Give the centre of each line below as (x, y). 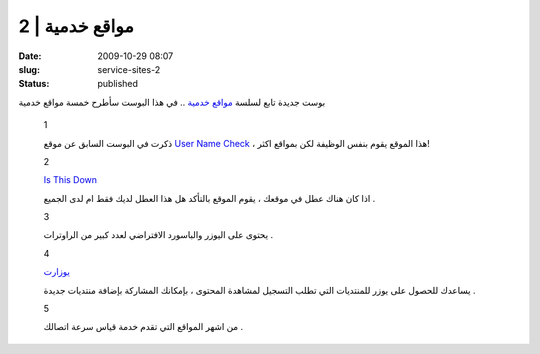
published (118, 84)
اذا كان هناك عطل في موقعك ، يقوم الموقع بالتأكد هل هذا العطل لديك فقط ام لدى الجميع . (209, 198)
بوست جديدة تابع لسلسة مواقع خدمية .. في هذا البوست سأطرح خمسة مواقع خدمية (172, 102)
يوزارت (56, 272)
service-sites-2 (129, 69)
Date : (30, 56)
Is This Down (70, 180)
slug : (29, 69)
